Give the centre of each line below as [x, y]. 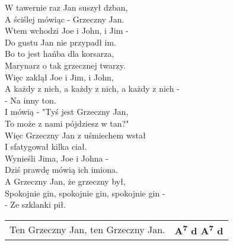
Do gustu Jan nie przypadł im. [61, 42]
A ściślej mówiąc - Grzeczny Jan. [65, 19]
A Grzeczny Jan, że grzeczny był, [65, 181]
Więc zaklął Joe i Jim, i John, [59, 77]
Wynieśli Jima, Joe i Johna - [57, 158]
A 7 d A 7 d [199, 230]
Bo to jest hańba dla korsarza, [60, 54]
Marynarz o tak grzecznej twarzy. [65, 65]
